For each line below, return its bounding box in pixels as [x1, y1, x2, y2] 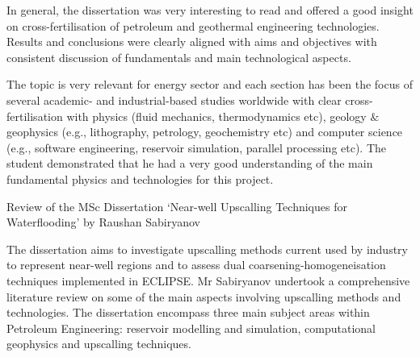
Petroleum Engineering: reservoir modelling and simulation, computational [6, 319, 376, 336]
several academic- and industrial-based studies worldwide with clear [6, 91, 342, 108]
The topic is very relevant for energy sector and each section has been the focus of [6, 76, 413, 93]
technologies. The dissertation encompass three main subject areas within [6, 304, 370, 321]
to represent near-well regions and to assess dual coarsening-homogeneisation [6, 256, 386, 273]
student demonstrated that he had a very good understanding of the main [6, 155, 373, 172]
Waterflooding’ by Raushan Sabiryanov [6, 214, 200, 230]
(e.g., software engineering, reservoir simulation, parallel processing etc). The [6, 139, 387, 156]
